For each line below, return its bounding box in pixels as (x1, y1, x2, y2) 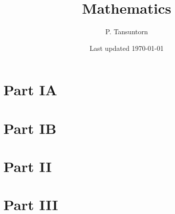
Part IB (3, 118, 57, 138)
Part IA (3, 80, 57, 100)
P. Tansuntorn (105, 26, 148, 37)
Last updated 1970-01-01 (89, 43, 164, 53)
